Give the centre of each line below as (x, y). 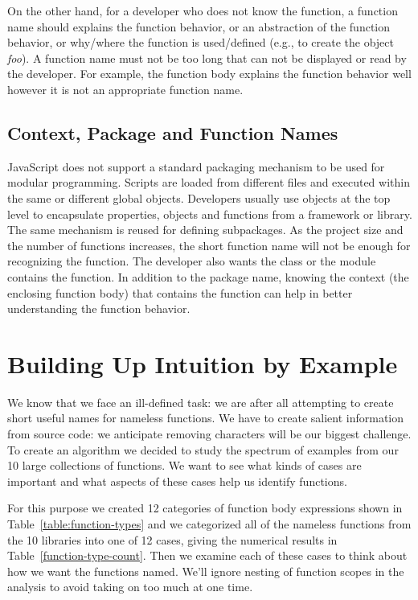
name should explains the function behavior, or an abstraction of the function (199, 26)
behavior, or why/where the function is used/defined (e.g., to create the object (201, 42)
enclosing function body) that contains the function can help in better (180, 292)
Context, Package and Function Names (173, 132)
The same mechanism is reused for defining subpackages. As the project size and (205, 230)
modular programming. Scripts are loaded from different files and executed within (209, 182)
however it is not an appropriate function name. (125, 89)
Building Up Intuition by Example (203, 363)
